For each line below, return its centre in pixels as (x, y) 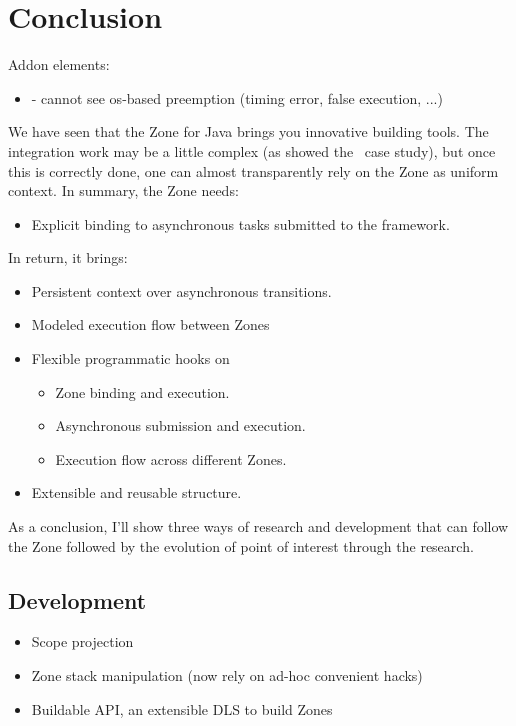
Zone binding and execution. (142, 391)
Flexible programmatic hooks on (130, 358)
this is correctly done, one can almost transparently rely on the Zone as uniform (253, 170)
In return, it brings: (68, 257)
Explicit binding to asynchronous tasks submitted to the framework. (240, 223)
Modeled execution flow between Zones (150, 324)
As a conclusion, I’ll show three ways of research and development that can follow (258, 526)
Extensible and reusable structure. (136, 492)
